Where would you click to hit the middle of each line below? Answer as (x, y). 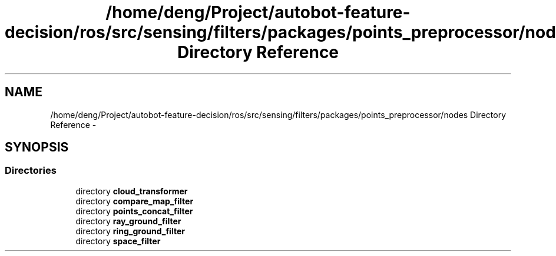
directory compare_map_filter (135, 201)
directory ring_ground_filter (130, 231)
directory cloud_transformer (132, 191)
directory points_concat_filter (134, 211)
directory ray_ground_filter (128, 221)
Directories (31, 171)
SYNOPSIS (37, 147)
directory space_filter (118, 241)
